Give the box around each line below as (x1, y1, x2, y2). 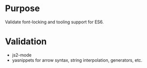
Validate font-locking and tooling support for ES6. (5, 19, 104, 25)
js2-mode (12, 52, 32, 58)
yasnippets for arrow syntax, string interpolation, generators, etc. (12, 57, 143, 63)
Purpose (5, 3, 40, 14)
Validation (5, 36, 47, 47)
